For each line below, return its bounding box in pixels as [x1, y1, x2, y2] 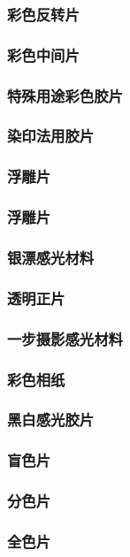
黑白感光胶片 [7, 408, 95, 431]
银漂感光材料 [7, 246, 95, 268]
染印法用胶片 [7, 125, 95, 147]
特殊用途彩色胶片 [7, 84, 123, 106]
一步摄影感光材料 [7, 327, 123, 349]
